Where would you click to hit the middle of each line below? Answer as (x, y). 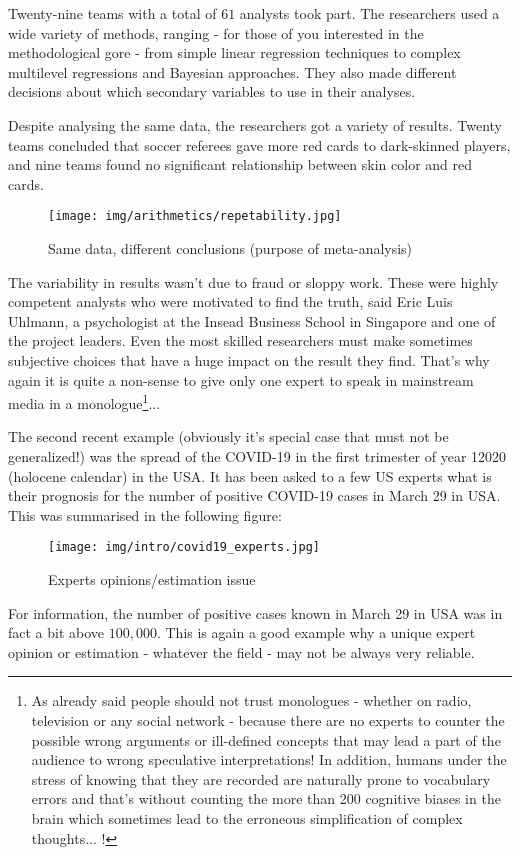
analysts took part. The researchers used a (369, 13)
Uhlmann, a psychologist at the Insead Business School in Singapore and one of (252, 320)
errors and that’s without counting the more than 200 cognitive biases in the (266, 798)
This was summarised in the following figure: (145, 514)
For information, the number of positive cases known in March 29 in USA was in (255, 612)
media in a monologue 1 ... (84, 401)
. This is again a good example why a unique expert (316, 632)
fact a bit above (56, 632)
